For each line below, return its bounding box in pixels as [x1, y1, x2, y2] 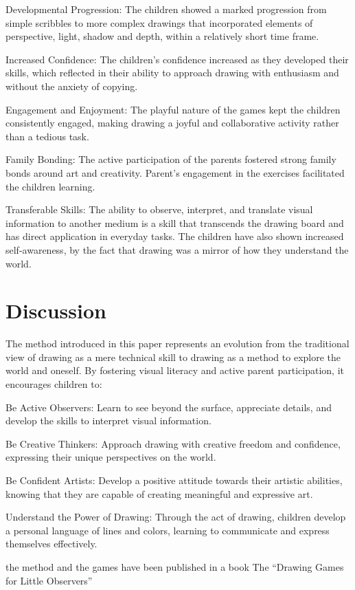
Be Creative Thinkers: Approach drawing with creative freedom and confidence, [5, 436, 341, 450]
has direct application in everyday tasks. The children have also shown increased [5, 229, 344, 243]
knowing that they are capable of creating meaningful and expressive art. [5, 486, 313, 501]
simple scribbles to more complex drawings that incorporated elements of [5, 15, 313, 30]
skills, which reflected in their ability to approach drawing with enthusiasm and [5, 65, 339, 80]
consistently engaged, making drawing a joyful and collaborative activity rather [5, 116, 339, 130]
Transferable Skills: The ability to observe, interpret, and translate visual [5, 202, 313, 217]
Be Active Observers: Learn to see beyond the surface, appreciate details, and [5, 400, 332, 414]
